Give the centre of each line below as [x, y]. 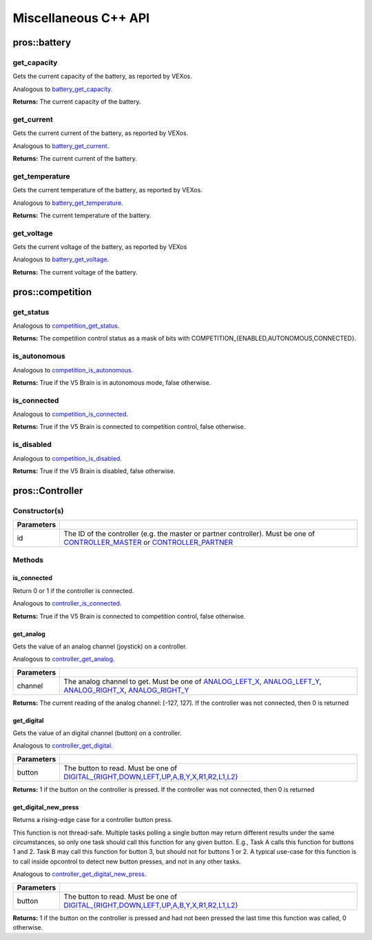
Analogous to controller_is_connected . [67, 603]
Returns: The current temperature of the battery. [82, 215]
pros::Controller [48, 491]
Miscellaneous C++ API [81, 18]
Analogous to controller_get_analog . [64, 659]
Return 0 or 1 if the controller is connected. [73, 590]
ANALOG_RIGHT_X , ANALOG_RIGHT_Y [126, 690]
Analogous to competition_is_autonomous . [73, 370]
